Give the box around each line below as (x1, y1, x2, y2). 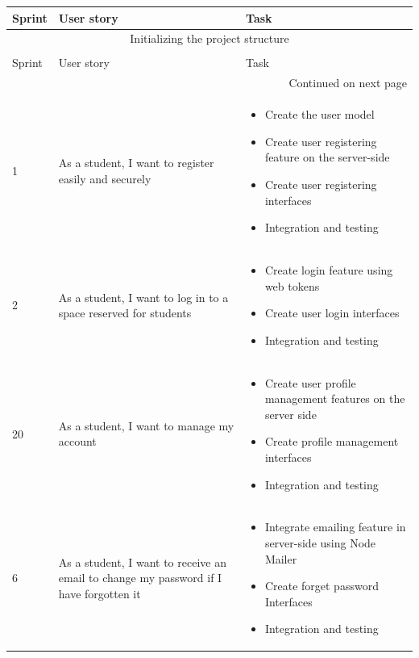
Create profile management (264, 433, 399, 450)
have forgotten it (58, 585, 141, 601)
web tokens (264, 277, 320, 294)
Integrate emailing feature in (264, 518, 406, 535)
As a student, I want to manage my (58, 417, 234, 434)
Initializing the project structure (130, 30, 289, 47)
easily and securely (58, 170, 151, 187)
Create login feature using (264, 261, 393, 278)
